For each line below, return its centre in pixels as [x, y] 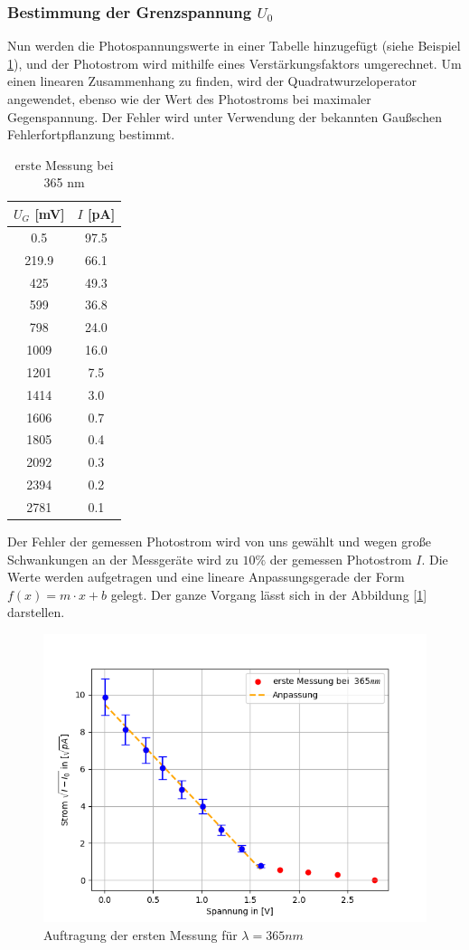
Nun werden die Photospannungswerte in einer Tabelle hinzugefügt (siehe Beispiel [234, 46]
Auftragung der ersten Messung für [141, 934]
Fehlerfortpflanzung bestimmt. [91, 134]
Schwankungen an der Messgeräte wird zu [123, 559]
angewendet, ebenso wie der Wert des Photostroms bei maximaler [189, 99]
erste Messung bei [64, 164]
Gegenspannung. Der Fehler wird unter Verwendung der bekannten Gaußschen [225, 116]
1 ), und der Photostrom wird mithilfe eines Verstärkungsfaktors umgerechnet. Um [234, 63]
